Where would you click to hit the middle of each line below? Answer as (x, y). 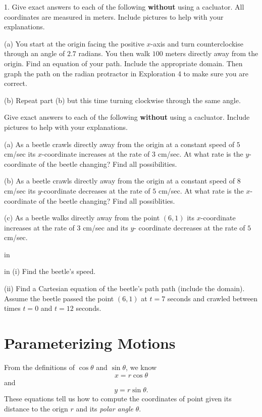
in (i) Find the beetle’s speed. (50, 271)
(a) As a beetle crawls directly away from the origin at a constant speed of (119, 144)
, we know (141, 367)
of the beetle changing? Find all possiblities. (107, 200)
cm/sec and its (106, 227)
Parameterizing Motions (90, 343)
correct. (16, 83)
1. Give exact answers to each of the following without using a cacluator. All (124, 7)
